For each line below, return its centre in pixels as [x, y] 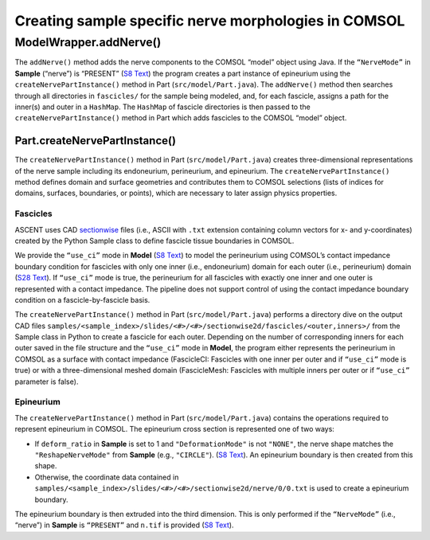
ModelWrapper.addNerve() [88, 42]
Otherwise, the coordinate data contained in [107, 477]
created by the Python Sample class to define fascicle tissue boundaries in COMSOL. [154, 241]
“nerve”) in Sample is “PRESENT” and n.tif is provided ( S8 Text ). [124, 525]
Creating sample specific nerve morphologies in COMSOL [210, 21]
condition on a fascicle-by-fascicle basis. [82, 299]
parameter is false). [47, 382]
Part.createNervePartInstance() [96, 141]
